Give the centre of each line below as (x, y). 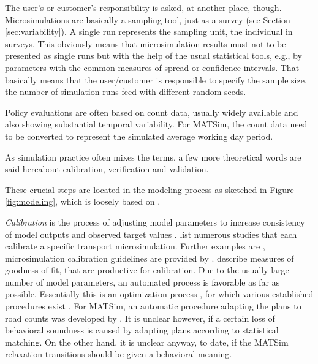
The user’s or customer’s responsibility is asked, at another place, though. (143, 7)
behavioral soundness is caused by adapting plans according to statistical (142, 330)
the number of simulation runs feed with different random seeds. (126, 92)
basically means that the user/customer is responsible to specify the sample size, (156, 79)
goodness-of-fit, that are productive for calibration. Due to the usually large (147, 270)
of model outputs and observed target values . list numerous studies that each (151, 234)
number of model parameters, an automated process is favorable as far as (142, 282)
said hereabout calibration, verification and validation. (107, 169)
